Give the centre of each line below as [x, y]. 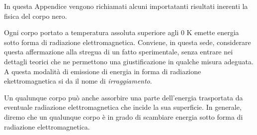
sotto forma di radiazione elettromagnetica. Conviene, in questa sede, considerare [128, 42]
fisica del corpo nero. [36, 16]
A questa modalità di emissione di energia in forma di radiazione [103, 71]
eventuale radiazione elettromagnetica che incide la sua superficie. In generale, [123, 107]
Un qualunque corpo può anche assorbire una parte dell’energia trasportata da [124, 97]
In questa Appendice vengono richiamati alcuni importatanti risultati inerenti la [126, 6]
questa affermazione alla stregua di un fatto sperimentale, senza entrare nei [119, 52]
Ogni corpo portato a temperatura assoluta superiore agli [91, 32]
